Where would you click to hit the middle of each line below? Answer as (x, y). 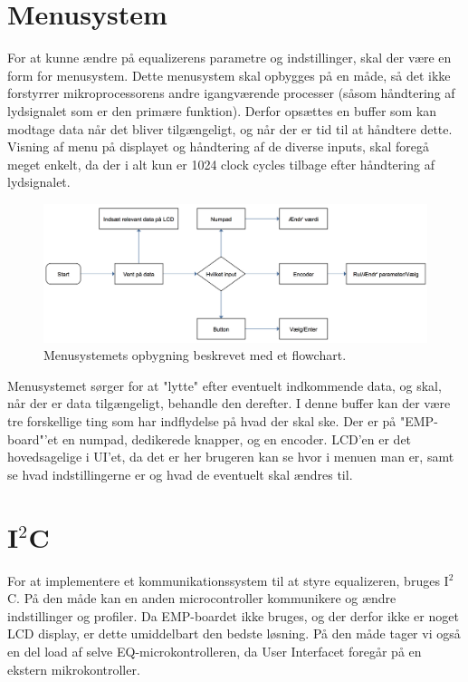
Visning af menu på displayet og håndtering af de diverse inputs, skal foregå (219, 146)
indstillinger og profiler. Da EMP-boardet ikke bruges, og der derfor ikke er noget (233, 615)
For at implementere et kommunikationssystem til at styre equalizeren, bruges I (228, 580)
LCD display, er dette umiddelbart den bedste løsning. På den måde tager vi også (234, 633)
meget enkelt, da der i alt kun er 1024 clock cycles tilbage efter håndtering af (221, 164)
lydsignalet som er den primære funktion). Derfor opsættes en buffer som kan (222, 110)
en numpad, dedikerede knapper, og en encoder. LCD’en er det (237, 438)
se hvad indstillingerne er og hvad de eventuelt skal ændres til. (180, 474)
